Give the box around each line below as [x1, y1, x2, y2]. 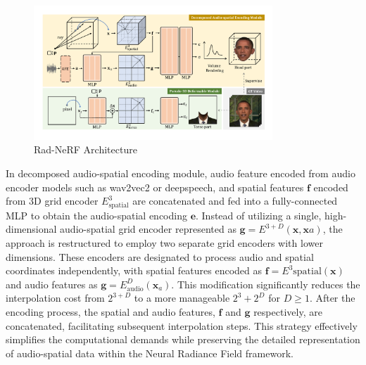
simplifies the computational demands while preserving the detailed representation [6, 332, 360, 347]
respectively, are [253, 305, 322, 319]
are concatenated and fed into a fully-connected [132, 193, 338, 208]
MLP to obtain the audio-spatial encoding [6, 207, 187, 222]
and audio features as [6, 276, 98, 291]
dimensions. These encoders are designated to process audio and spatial [6, 249, 314, 264]
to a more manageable [134, 290, 230, 305]
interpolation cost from [6, 290, 105, 305]
